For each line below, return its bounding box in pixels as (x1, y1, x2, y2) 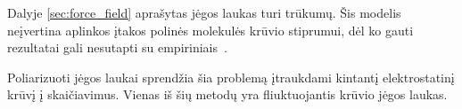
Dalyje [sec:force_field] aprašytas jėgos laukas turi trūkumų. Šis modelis (7, 4, 401, 21)
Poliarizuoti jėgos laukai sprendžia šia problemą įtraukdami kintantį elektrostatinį (7, 67, 455, 86)
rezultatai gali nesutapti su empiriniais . (7, 38, 227, 57)
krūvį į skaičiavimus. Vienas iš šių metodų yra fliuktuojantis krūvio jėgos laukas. (7, 85, 448, 104)
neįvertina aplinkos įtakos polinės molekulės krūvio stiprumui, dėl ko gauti (7, 20, 414, 39)
